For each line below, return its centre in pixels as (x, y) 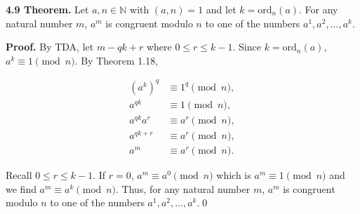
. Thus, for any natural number (183, 188)
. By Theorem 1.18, (116, 60)
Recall (19, 175)
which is (234, 175)
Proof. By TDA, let (50, 47)
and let (221, 9)
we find (21, 188)
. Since (247, 47)
